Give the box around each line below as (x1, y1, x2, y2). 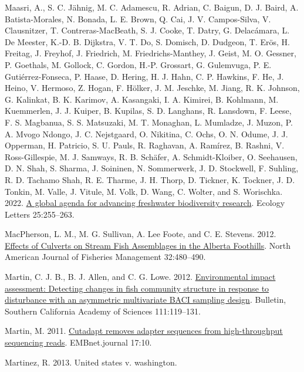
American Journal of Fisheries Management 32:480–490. (5, 251, 206, 263)
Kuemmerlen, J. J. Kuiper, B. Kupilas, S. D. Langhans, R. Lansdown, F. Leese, (5, 104, 292, 117)
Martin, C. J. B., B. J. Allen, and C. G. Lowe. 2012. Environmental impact (5, 270, 276, 283)
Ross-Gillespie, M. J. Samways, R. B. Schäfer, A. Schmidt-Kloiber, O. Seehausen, (5, 150, 298, 163)
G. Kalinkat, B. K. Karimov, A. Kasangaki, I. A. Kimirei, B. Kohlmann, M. (5, 93, 279, 105)
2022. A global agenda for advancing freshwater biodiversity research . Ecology (5, 197, 285, 209)
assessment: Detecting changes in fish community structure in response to (5, 282, 269, 294)
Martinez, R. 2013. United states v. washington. (5, 356, 177, 368)
